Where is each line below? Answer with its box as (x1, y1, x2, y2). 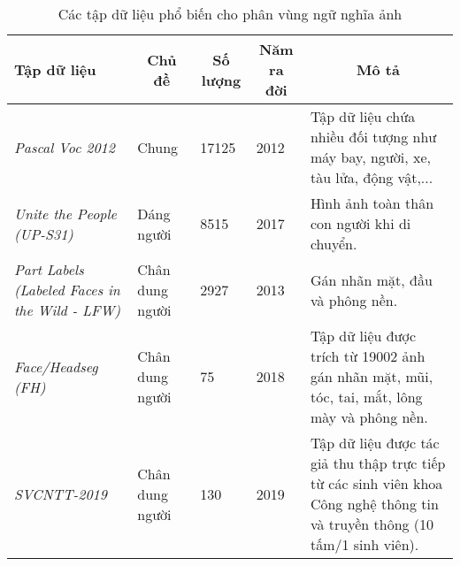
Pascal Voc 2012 (14, 136, 115, 157)
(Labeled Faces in (14, 279, 120, 300)
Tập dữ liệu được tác (310, 432, 440, 453)
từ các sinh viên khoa (310, 473, 443, 493)
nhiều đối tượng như (310, 126, 437, 147)
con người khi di (310, 213, 411, 233)
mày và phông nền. (310, 407, 428, 427)
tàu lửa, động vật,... (310, 167, 433, 187)
